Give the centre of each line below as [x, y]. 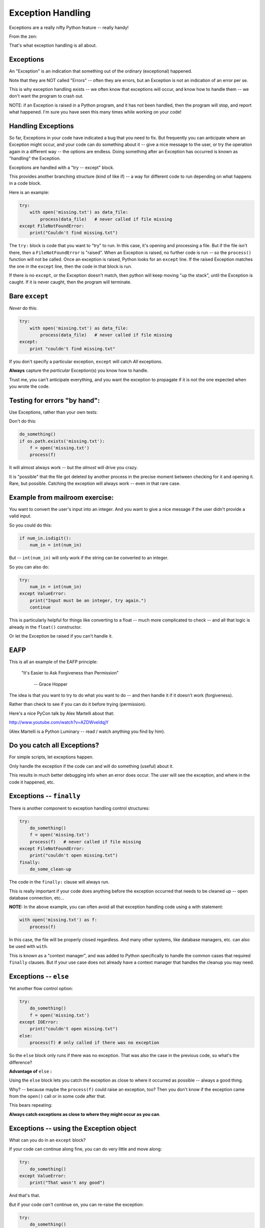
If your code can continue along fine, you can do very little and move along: [85, 1149]
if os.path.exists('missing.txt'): [62, 441]
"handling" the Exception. [35, 158]
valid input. [20, 516]
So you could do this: [30, 525]
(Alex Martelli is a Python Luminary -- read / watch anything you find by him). [87, 731]
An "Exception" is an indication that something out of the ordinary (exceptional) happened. [101, 71]
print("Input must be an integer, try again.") [88, 600]
